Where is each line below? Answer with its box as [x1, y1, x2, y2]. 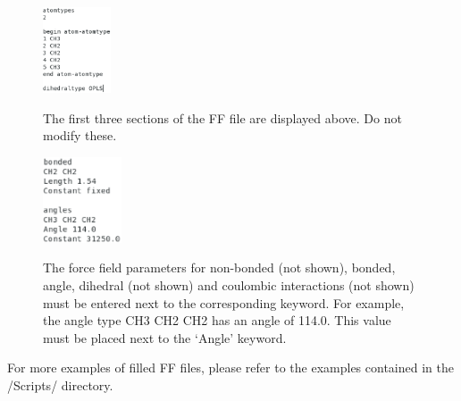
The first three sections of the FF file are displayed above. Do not [43, 108, 402, 127]
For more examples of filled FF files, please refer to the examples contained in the [7, 358, 454, 377]
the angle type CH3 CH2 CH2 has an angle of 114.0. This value [43, 311, 391, 330]
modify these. [43, 126, 117, 145]
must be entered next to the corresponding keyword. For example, [43, 293, 405, 312]
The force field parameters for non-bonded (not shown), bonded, [43, 258, 396, 277]
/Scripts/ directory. [7, 375, 113, 394]
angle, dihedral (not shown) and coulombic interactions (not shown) [43, 275, 415, 294]
